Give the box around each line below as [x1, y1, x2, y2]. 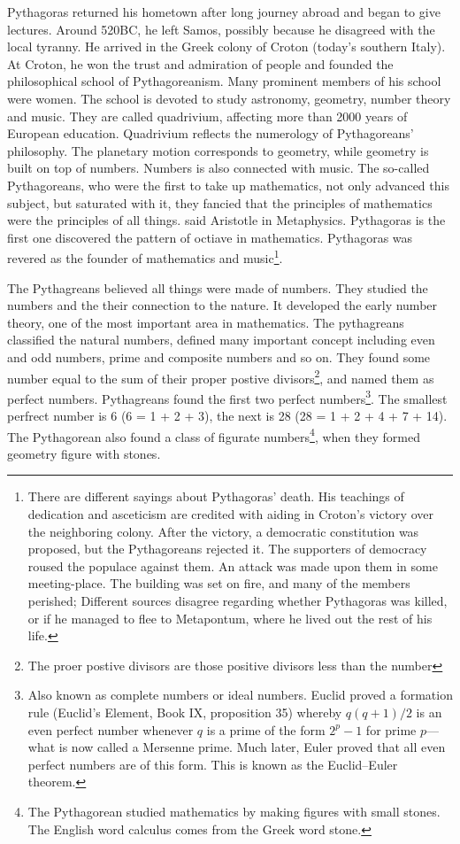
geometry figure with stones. [7, 444, 161, 462]
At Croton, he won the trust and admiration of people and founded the [7, 54, 394, 73]
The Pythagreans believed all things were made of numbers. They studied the [7, 278, 428, 297]
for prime [365, 720, 417, 739]
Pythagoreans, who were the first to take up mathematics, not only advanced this [7, 175, 449, 194]
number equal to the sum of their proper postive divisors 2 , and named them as [7, 366, 434, 387]
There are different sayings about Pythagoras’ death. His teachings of [27, 487, 404, 506]
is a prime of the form [206, 720, 326, 739]
